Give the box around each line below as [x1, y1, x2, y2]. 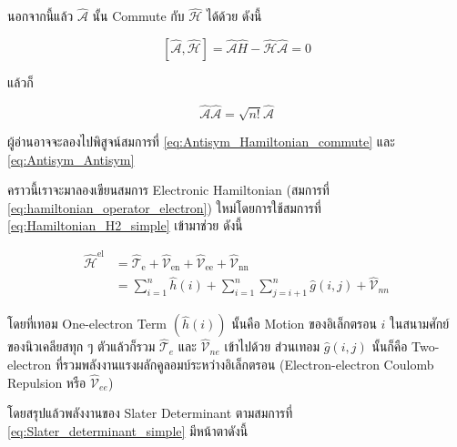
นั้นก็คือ [371, 337, 408, 356]
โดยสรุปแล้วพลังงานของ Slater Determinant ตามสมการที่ [7, 403, 293, 422]
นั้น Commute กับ [92, 6, 185, 25]
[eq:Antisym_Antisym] [7, 149, 135, 168]
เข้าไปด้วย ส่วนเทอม [224, 337, 320, 356]
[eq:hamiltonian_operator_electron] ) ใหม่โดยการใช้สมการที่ [7, 198, 321, 217]
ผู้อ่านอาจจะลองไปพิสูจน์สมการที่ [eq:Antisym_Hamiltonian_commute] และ [7, 132, 395, 151]
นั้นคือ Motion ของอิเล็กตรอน [231, 314, 377, 333]
